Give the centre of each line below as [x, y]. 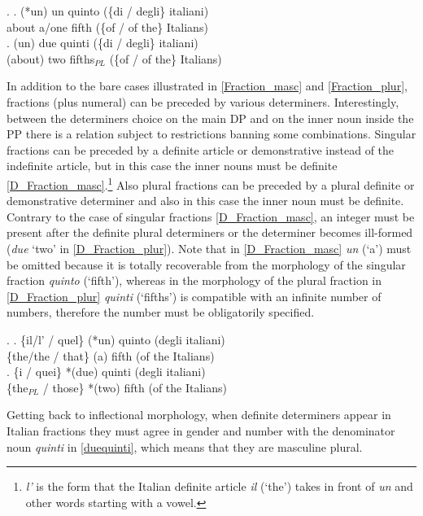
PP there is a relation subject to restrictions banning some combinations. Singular [211, 134]
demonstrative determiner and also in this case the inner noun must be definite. [205, 201]
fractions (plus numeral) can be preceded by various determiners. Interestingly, [203, 101]
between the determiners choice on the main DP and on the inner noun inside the [210, 118]
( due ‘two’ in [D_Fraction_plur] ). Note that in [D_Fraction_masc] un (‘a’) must [209, 248]
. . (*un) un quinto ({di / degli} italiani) [108, 11]
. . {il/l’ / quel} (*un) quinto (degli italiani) [116, 339]
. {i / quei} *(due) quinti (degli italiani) [106, 372]
